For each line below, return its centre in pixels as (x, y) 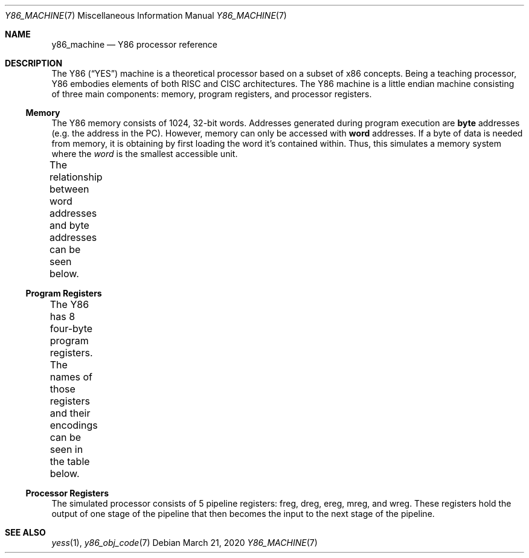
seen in (66, 449)
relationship (76, 177)
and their (70, 413)
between (69, 189)
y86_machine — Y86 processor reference (135, 44)
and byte (69, 225)
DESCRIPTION (34, 63)
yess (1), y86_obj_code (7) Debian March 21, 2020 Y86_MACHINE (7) (184, 543)
